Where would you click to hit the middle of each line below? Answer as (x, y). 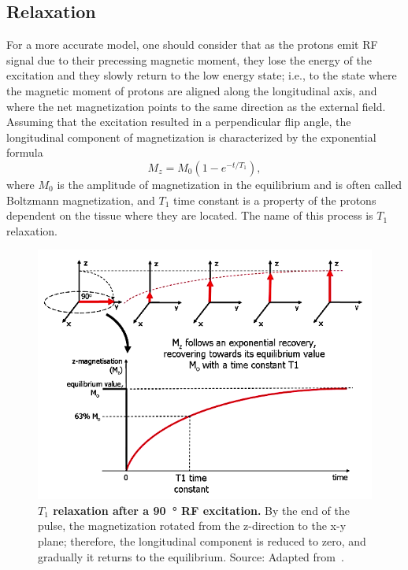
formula (25, 152)
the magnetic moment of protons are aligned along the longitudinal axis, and (192, 90)
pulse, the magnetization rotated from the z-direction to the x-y (192, 526)
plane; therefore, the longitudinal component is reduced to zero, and (202, 540)
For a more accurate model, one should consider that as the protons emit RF (192, 44)
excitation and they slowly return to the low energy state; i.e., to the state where (202, 75)
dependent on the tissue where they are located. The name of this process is (190, 215)
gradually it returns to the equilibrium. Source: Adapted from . (191, 556)
